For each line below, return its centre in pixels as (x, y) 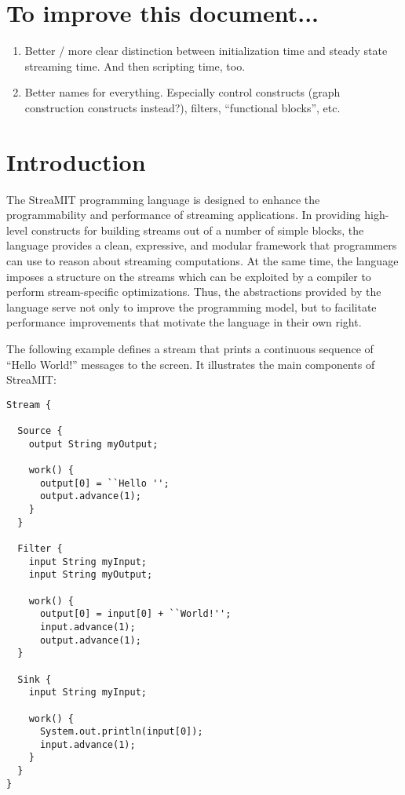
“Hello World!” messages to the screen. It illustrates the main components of (191, 364)
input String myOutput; (91, 575)
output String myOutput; (93, 444)
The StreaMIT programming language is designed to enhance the (163, 199)
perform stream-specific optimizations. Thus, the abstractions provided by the (194, 292)
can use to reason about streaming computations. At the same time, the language (202, 261)
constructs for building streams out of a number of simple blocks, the (197, 230)
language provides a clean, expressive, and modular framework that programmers (202, 245)
